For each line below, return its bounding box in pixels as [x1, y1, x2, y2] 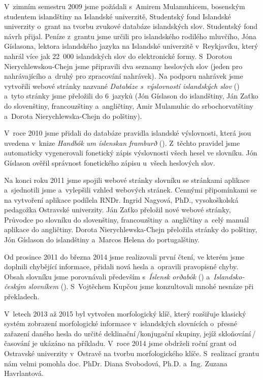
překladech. [4, 291, 40, 302]
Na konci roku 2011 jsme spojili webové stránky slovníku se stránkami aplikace [4, 174, 250, 185]
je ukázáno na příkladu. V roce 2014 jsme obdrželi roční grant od [32, 338, 237, 349]
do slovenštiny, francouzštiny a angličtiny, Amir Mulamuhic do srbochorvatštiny [4, 100, 253, 111]
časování [4, 338, 30, 349]
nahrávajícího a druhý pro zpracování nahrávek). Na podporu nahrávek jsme [4, 71, 243, 81]
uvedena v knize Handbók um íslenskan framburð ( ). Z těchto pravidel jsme [4, 137, 240, 148]
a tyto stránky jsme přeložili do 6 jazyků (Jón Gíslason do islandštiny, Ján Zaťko [4, 90, 258, 101]
